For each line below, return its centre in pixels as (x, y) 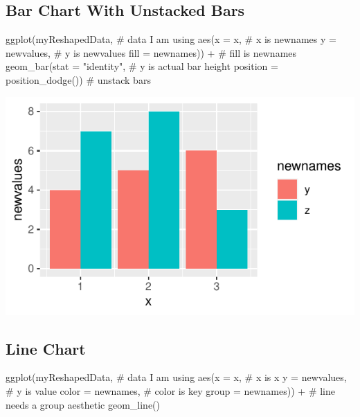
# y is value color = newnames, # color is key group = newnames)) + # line (171, 390)
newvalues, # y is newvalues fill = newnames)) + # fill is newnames (151, 52)
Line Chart (46, 348)
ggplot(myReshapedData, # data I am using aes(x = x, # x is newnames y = (171, 39)
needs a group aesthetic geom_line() (83, 404)
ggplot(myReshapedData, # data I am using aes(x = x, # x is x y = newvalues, (176, 377)
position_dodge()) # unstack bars (78, 79)
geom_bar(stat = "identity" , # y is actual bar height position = (142, 66)
